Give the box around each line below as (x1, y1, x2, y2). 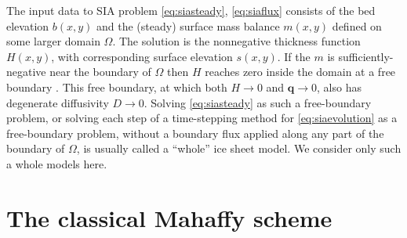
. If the (277, 48, 311, 64)
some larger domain (6, 33, 100, 49)
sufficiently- (338, 48, 394, 64)
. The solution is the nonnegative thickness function (112, 33, 361, 49)
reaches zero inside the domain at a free (205, 63, 396, 80)
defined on (332, 17, 382, 34)
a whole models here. (6, 155, 107, 171)
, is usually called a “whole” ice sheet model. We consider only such (76, 140, 402, 157)
